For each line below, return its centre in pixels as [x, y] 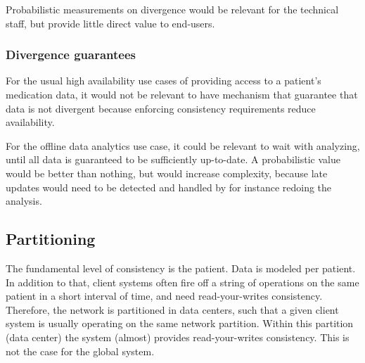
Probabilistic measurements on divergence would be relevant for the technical [172, 9]
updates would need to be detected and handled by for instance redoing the [169, 187]
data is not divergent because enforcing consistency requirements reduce [161, 108]
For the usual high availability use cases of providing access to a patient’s [164, 81]
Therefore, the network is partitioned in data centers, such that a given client [172, 309]
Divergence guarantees [71, 55]
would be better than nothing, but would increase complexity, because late [167, 173]
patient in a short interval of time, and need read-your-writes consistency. [164, 296]
